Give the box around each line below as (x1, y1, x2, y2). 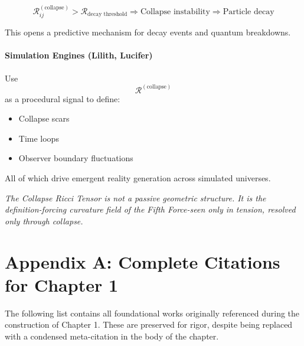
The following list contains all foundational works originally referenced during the (5, 306, 300, 319)
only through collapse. (5, 214, 83, 227)
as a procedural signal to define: (5, 92, 120, 105)
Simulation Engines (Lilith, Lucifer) (5, 49, 153, 61)
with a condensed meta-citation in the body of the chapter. (5, 329, 219, 342)
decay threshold (87, 11, 128, 18)
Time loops (18, 132, 59, 144)
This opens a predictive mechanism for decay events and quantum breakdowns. (5, 26, 291, 38)
